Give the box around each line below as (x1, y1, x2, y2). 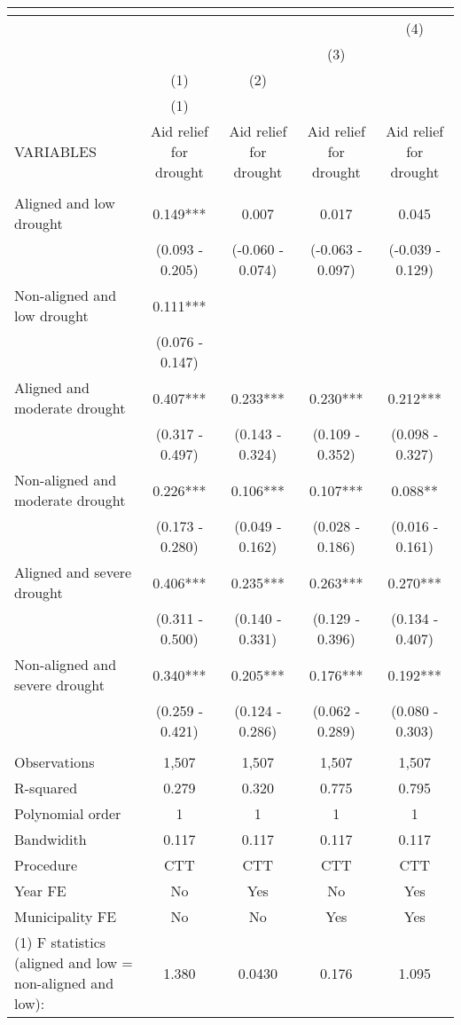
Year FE (14, 880, 66, 901)
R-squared (14, 777, 78, 798)
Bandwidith (14, 829, 87, 849)
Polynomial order (14, 803, 121, 824)
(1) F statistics (14, 932, 106, 952)
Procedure (14, 855, 77, 875)
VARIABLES (14, 141, 97, 162)
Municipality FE (14, 906, 117, 926)
